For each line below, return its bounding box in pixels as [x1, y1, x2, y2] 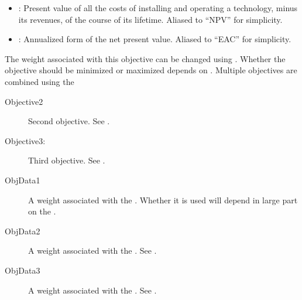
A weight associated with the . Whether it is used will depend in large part [28, 193, 298, 206]
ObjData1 [5, 173, 40, 186]
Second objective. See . [28, 115, 110, 127]
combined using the [5, 75, 74, 87]
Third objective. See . [28, 154, 105, 166]
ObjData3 [5, 264, 40, 276]
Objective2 [5, 95, 43, 107]
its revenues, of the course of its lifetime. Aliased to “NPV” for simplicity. [18, 13, 283, 25]
